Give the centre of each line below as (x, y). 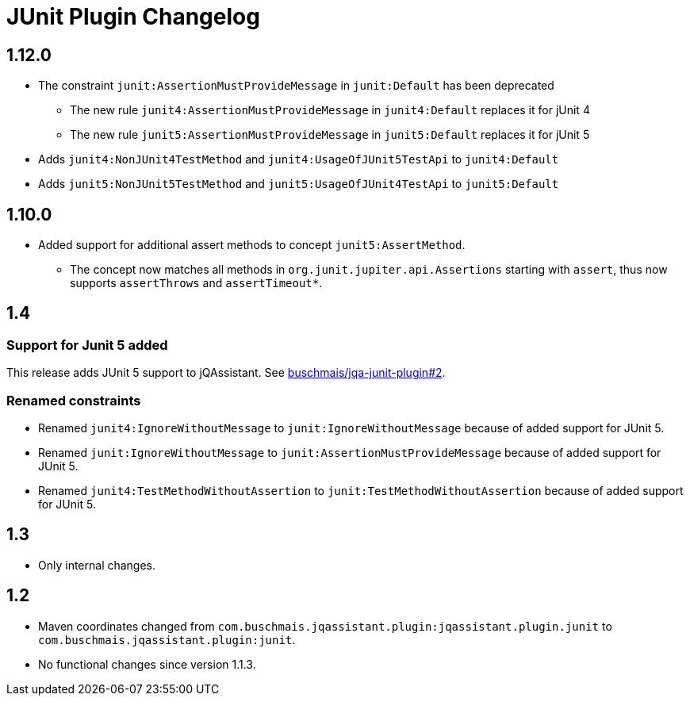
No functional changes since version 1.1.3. (147, 664)
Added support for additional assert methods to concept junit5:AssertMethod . (252, 245)
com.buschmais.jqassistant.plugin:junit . (167, 639)
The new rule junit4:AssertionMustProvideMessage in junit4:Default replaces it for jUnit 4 (330, 110)
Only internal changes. (97, 565)
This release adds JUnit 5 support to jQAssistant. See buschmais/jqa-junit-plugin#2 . (226, 373)
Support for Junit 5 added (87, 345)
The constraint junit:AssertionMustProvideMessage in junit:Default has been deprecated (296, 86)
